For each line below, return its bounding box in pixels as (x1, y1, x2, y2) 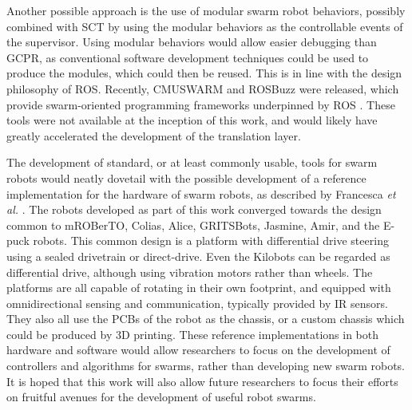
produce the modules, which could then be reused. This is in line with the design (6, 65, 402, 81)
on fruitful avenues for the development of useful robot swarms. (6, 388, 316, 405)
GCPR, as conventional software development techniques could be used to (6, 49, 369, 65)
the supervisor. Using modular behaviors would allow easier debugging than (6, 34, 377, 50)
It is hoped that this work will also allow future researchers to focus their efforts (6, 373, 398, 389)
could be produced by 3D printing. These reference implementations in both (6, 325, 379, 342)
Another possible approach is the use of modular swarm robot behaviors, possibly (6, 2, 406, 18)
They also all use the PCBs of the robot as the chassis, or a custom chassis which (6, 310, 405, 327)
